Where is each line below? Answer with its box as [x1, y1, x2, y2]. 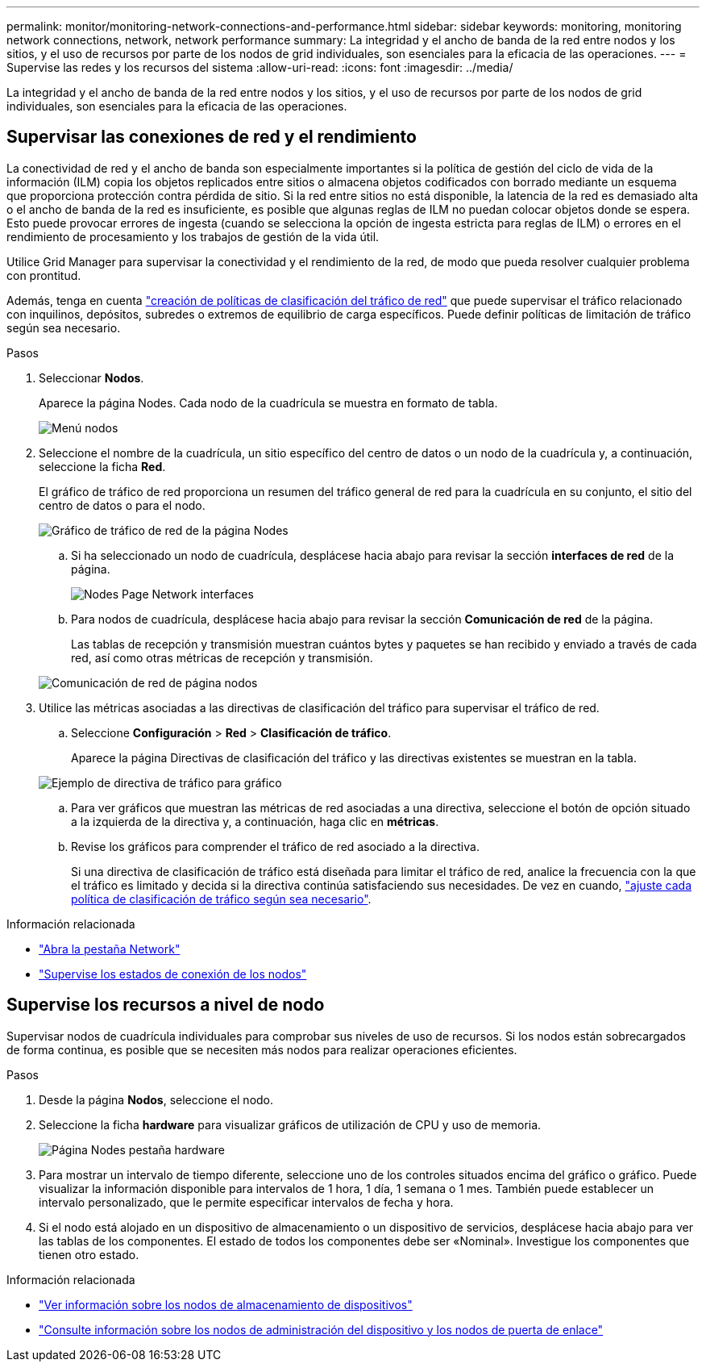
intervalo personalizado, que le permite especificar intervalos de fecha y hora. [39, 1195, 454, 1209]
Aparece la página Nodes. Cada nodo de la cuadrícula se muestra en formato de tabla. [39, 395, 498, 410]
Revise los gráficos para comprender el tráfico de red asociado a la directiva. [71, 839, 480, 853]
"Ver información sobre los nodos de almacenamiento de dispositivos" [39, 1297, 413, 1312]
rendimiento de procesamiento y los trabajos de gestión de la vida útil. [6, 229, 380, 244]
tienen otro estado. [39, 1247, 139, 1262]
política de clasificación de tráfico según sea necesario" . [71, 891, 372, 906]
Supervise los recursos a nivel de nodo [6, 995, 325, 1016]
